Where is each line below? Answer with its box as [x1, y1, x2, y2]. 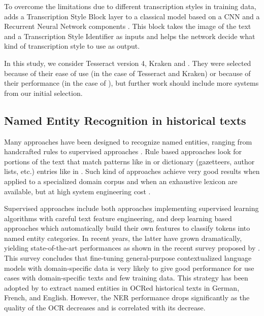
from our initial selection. [4, 87, 83, 98]
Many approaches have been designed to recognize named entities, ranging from [4, 136, 252, 147]
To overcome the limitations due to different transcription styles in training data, [4, 1, 256, 11]
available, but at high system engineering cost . [4, 186, 151, 196]
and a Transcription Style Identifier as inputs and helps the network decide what [4, 30, 255, 41]
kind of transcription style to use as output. [4, 41, 140, 51]
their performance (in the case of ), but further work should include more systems [4, 78, 259, 88]
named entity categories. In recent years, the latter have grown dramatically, [4, 232, 242, 243]
